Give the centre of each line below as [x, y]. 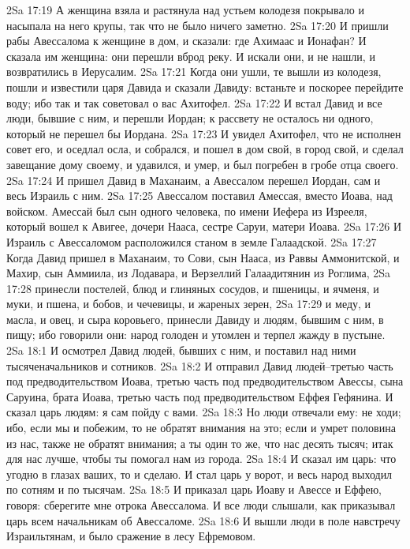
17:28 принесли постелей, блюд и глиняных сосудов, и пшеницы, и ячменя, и [193, 288]
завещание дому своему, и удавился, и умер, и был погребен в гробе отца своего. [203, 164]
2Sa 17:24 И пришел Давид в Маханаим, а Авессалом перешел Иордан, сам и [194, 180]
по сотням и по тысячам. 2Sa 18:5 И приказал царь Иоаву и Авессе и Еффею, [194, 489]
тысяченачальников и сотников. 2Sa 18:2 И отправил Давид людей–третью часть [200, 365]
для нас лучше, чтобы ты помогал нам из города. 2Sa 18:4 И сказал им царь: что [201, 459]
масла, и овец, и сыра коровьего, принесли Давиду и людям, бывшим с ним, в [195, 319]
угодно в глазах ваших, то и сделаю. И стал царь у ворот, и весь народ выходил [199, 474]
